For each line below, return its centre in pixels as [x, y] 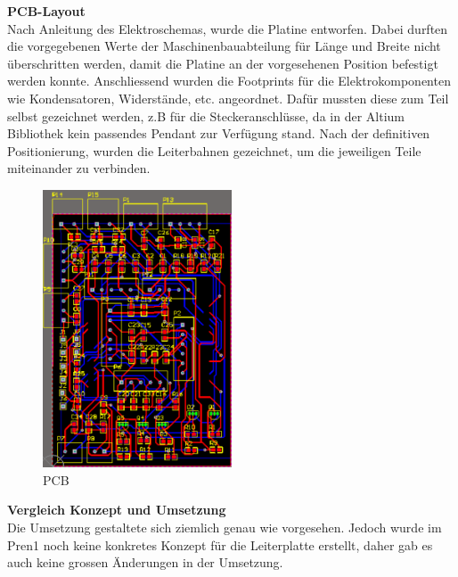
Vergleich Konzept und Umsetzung [117, 510]
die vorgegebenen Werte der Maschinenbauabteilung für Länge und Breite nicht [224, 46]
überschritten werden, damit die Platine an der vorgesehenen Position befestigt [223, 63]
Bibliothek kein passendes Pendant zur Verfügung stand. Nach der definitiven [219, 133]
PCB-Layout [46, 11]
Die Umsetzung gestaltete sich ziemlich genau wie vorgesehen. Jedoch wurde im [225, 527]
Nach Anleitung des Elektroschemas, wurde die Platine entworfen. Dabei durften [228, 28]
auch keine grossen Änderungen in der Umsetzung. [145, 562]
